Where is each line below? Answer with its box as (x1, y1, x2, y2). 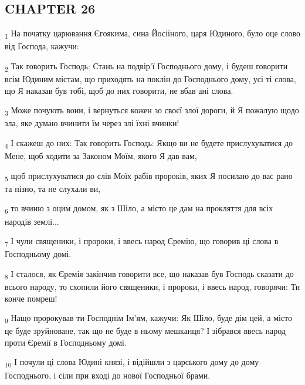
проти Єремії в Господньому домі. (5, 336, 127, 348)
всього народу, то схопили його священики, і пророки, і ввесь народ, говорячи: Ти (5, 280, 300, 292)
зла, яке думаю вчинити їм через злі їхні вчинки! (5, 117, 179, 129)
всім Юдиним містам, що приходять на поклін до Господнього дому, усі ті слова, (5, 73, 296, 85)
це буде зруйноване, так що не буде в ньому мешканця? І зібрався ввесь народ (5, 325, 286, 337)
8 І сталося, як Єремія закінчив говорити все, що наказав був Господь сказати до (5, 267, 294, 281)
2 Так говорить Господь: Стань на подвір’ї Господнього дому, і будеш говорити (5, 59, 288, 73)
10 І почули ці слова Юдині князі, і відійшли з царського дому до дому (5, 356, 259, 370)
